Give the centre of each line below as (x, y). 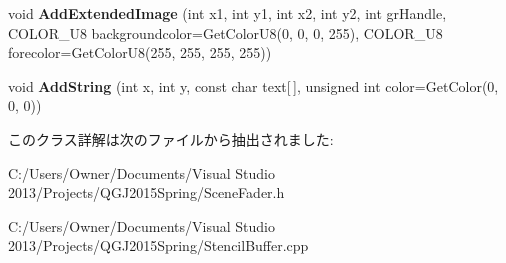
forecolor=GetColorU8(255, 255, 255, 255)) (140, 52)
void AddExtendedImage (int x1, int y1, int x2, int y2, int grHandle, (227, 13)
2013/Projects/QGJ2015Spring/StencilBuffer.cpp (158, 245)
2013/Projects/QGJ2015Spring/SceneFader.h (146, 192)
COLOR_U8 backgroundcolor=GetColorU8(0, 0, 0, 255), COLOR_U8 (225, 32)
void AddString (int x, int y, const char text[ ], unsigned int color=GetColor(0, (253, 85)
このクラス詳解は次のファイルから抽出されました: (171, 138)
